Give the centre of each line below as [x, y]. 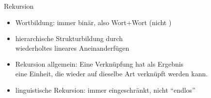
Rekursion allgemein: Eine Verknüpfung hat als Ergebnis [99, 64]
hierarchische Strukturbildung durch [69, 38]
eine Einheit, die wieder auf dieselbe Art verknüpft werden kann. [112, 73]
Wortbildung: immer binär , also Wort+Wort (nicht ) [93, 22]
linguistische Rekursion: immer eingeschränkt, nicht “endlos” [105, 90]
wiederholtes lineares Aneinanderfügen [72, 48]
